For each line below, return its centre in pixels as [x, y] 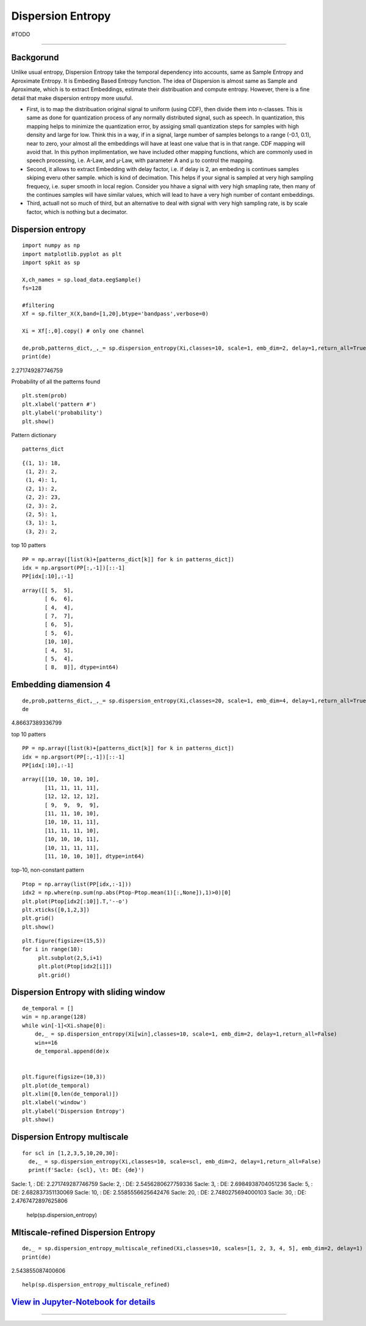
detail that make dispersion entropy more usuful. [72, 98]
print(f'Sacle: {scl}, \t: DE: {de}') [86, 1170]
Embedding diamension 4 [61, 685]
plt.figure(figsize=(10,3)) [64, 1077]
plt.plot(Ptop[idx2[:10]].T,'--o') [75, 901]
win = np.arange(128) [54, 1017]
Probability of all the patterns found [56, 381]
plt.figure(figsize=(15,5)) [64, 941]
